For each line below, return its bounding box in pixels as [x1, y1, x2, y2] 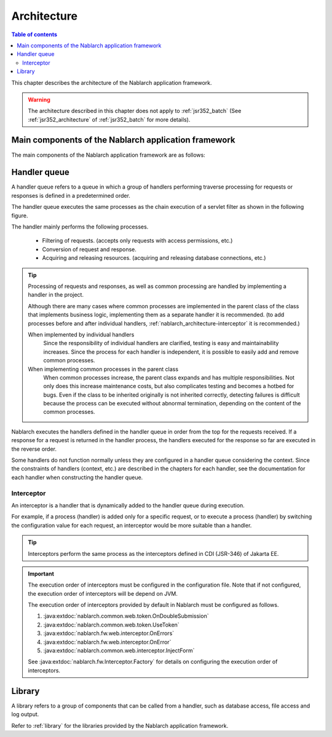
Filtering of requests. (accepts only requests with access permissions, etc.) [42, 237, 233, 244]
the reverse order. [11, 445, 57, 453]
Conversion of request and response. [42, 246, 136, 253]
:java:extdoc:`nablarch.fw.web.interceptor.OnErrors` [43, 630, 175, 637]
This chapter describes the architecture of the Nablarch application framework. [11, 79, 212, 86]
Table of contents [11, 31, 58, 38]
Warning [28, 96, 50, 103]
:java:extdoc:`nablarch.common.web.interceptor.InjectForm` [43, 647, 195, 654]
